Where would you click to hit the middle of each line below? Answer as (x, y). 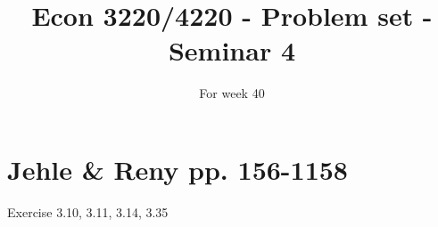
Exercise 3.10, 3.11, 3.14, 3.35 (88, 211)
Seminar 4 (232, 50)
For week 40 (232, 93)
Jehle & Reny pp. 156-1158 (178, 169)
